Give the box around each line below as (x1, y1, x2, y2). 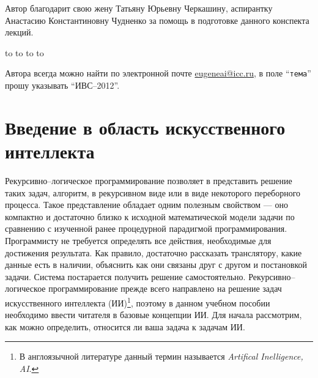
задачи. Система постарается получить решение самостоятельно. (5, 270, 246, 283)
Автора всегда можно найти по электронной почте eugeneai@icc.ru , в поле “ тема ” (5, 67, 311, 80)
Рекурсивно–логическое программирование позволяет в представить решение (5, 174, 292, 187)
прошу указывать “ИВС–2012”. (5, 79, 120, 92)
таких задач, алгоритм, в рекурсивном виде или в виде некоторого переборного (5, 186, 301, 199)
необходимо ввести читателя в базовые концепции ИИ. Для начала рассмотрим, (5, 308, 302, 321)
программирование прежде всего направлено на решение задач (48, 282, 282, 295)
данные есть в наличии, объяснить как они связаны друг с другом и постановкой (5, 258, 308, 271)
